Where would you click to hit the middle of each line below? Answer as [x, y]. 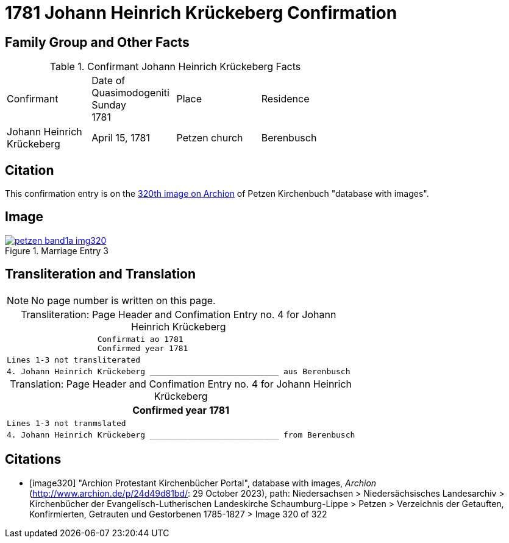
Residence [285, 99]
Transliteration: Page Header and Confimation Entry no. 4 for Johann [179, 314]
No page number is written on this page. [123, 300]
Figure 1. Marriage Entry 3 [57, 250]
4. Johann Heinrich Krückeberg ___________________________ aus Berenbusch [179, 371]
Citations [33, 460]
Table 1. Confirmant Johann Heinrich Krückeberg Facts [175, 67]
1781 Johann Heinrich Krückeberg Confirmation [201, 13]
